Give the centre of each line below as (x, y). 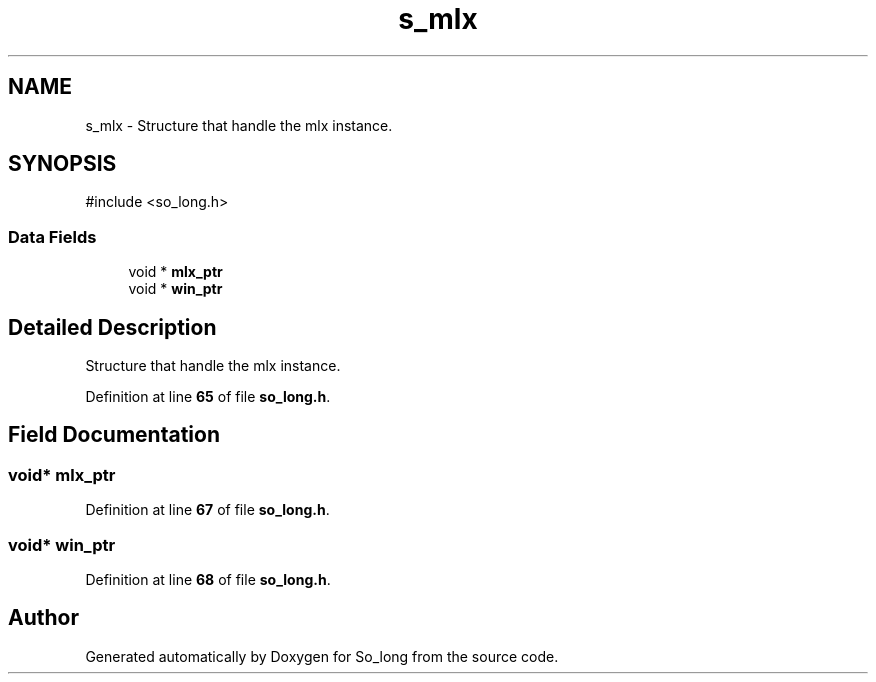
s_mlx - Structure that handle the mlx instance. (239, 125)
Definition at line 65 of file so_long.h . (208, 397)
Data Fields (52, 236)
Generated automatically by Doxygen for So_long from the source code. (322, 656)
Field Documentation (114, 435)
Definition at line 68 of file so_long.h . (208, 579)
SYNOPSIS (62, 164)
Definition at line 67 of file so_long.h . (207, 510)
